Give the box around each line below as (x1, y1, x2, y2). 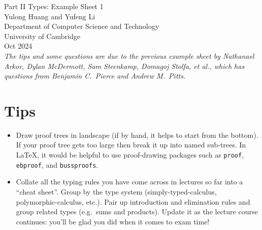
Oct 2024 (4, 41, 32, 51)
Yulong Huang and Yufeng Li (4, 11, 95, 21)
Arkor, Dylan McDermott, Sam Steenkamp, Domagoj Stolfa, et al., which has (4, 60, 245, 71)
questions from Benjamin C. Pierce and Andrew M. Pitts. (4, 70, 186, 81)
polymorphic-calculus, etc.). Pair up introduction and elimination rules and (16, 196, 250, 207)
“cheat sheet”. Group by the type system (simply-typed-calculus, (16, 186, 217, 197)
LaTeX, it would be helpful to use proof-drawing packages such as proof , (16, 149, 244, 160)
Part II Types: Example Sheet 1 (4, 1, 104, 11)
